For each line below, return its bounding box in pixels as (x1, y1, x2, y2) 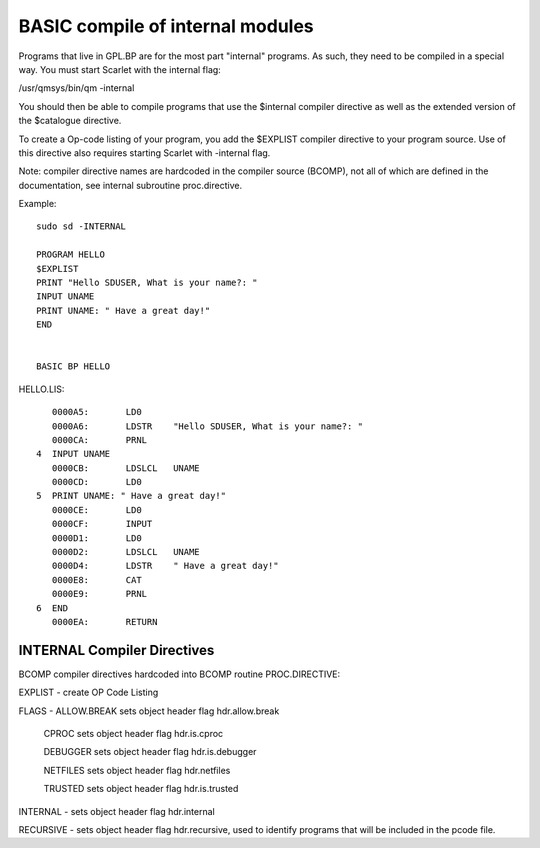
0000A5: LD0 (51, 406, 142, 418)
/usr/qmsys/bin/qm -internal (18, 82, 135, 94)
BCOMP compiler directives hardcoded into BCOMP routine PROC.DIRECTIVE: (18, 668, 341, 680)
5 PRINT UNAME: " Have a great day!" (36, 490, 227, 502)
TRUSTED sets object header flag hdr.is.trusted (43, 783, 239, 795)
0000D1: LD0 (51, 532, 142, 544)
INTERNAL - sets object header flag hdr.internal (18, 805, 215, 817)
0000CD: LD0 (51, 476, 142, 488)
